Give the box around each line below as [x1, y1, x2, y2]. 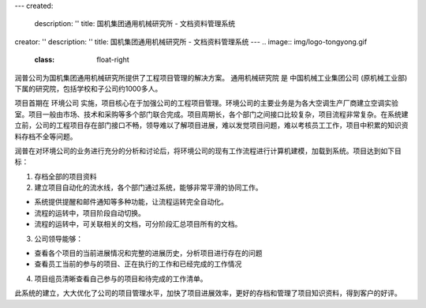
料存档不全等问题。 [14, 131, 77, 141]
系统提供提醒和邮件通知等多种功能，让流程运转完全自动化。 [34, 197, 228, 207]
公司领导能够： [34, 234, 83, 243]
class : [34, 55, 55, 65]
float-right [96, 55, 129, 65]
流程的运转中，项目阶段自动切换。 [34, 208, 145, 217]
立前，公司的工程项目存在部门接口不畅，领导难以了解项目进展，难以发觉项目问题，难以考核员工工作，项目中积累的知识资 [14, 121, 409, 130]
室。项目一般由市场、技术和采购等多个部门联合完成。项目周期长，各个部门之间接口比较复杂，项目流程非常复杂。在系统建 [14, 109, 409, 118]
